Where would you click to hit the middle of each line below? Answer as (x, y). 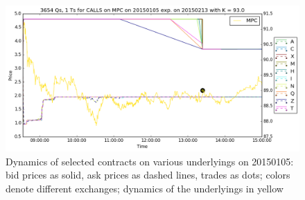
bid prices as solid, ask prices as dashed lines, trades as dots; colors (148, 175)
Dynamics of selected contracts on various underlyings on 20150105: (150, 161)
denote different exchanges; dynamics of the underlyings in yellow (145, 188)
